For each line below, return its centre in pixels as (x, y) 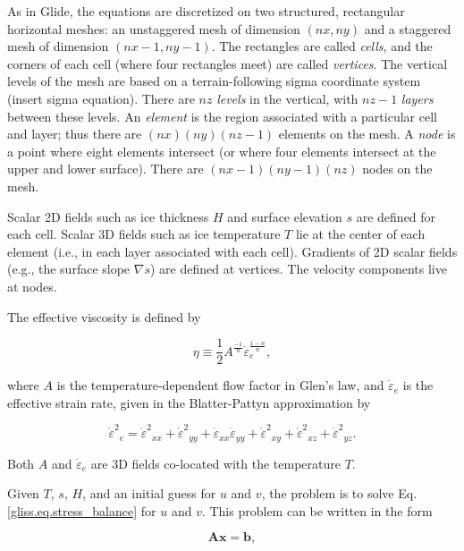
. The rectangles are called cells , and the (322, 46)
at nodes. (32, 286)
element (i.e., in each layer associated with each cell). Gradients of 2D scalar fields (232, 251)
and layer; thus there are (75, 134)
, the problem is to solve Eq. (339, 493)
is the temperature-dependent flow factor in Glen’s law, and (220, 385)
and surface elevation (285, 216)
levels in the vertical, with (287, 98)
